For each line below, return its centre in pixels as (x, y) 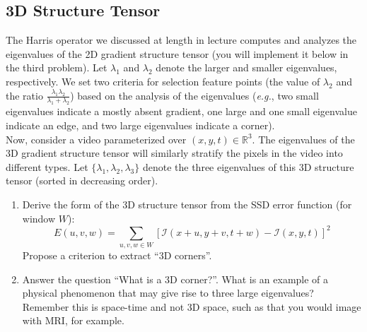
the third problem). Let (57, 67)
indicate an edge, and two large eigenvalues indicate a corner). (140, 125)
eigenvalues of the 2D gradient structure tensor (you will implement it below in (177, 53)
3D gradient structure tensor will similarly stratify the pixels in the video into (174, 153)
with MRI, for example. (73, 320)
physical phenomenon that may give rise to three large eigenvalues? (168, 293)
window (39, 218)
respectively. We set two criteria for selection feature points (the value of (163, 81)
